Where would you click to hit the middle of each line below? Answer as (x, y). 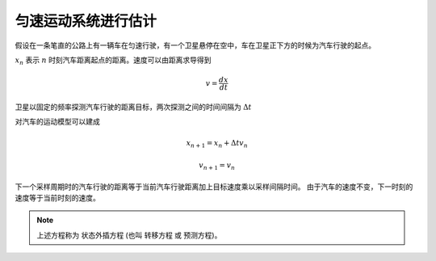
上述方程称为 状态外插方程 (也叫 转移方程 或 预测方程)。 (129, 235)
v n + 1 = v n (217, 166)
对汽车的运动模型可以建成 (57, 122)
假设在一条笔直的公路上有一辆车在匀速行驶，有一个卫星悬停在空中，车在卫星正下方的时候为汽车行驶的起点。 (195, 45)
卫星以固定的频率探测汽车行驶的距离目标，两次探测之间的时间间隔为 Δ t (133, 107)
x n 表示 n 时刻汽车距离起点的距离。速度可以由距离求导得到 (113, 61)
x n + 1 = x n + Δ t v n (217, 144)
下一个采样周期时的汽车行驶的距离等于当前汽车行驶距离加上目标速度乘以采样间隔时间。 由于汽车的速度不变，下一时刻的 (214, 187)
